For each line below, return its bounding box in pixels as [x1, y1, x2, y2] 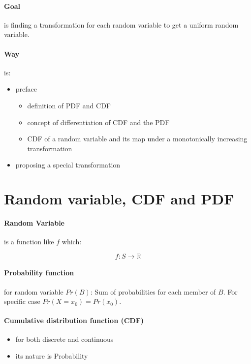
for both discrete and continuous [15, 334, 114, 344]
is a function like [4, 236, 54, 247]
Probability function [4, 267, 74, 278]
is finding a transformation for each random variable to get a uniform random [4, 19, 239, 30]
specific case [4, 296, 40, 306]
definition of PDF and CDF [27, 100, 111, 110]
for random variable [4, 286, 63, 297]
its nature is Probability [15, 351, 88, 361]
